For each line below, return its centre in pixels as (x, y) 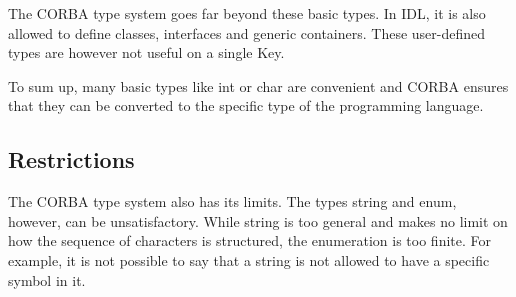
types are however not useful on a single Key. (146, 52)
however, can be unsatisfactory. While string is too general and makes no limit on (258, 220)
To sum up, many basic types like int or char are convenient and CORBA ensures (258, 85)
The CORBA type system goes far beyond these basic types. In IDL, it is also (247, 13)
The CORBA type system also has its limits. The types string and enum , (232, 201)
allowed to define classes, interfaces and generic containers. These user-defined (247, 32)
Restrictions (71, 159)
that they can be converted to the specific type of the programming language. (246, 105)
